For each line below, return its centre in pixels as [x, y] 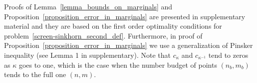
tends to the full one [35, 74]
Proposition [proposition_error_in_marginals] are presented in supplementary [125, 16]
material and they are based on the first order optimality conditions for [113, 26]
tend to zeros [228, 55]
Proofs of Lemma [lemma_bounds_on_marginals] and [88, 6]
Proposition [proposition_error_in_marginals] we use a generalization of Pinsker [128, 45]
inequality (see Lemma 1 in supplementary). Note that [88, 55]
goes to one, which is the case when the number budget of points [118, 64]
